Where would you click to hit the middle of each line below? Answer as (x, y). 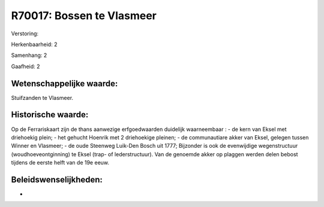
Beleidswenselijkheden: (57, 179)
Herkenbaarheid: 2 (34, 44)
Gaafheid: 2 (25, 66)
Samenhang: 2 (29, 55)
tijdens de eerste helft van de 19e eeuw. (60, 163)
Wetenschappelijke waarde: (64, 83)
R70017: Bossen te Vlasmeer (84, 16)
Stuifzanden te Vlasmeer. (42, 98)
